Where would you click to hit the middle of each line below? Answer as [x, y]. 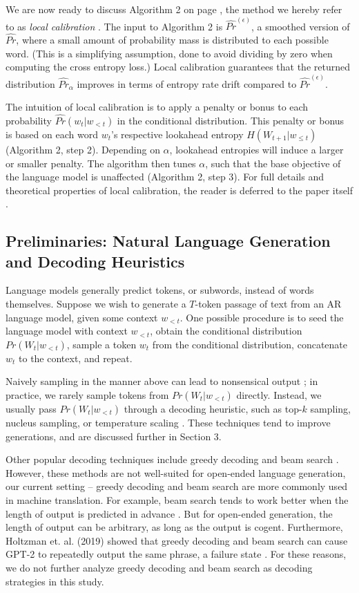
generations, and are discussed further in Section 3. [114, 436]
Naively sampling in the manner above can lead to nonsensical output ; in [162, 381]
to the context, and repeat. [76, 358]
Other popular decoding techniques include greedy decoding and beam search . [172, 459]
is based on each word [52, 134]
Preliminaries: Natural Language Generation [168, 241]
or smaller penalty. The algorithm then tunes [101, 163]
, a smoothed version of [301, 26]
